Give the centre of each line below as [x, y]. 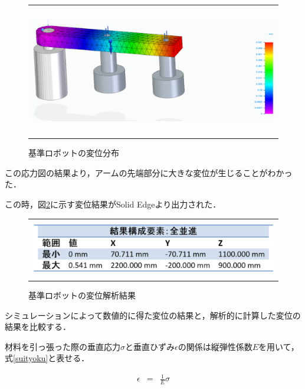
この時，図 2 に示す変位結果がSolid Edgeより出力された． [113, 204]
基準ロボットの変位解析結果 [82, 295]
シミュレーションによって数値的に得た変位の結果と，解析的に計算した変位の [153, 315]
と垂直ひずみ [150, 346]
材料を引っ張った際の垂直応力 [63, 346]
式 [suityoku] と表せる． [47, 358]
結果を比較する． [38, 327]
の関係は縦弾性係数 [215, 346]
